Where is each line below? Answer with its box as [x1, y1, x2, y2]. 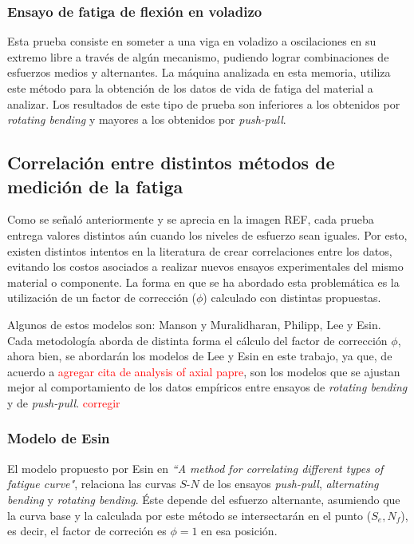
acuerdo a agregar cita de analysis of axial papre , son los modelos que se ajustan [7, 363, 400, 379]
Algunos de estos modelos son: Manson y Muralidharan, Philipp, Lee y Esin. [7, 316, 381, 332]
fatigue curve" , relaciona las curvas [7, 475, 176, 492]
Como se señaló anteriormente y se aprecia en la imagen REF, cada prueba [7, 211, 374, 228]
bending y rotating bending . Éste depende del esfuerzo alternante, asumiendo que [7, 490, 400, 507]
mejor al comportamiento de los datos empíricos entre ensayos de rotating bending [7, 379, 408, 395]
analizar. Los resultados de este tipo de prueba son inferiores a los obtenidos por [7, 95, 400, 112]
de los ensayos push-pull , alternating [203, 475, 379, 492]
